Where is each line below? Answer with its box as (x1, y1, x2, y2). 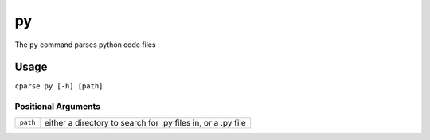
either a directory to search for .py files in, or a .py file (44, 117, 246, 128)
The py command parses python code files (14, 40, 156, 49)
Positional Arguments (14, 101, 101, 112)
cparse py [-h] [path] (14, 82, 104, 91)
